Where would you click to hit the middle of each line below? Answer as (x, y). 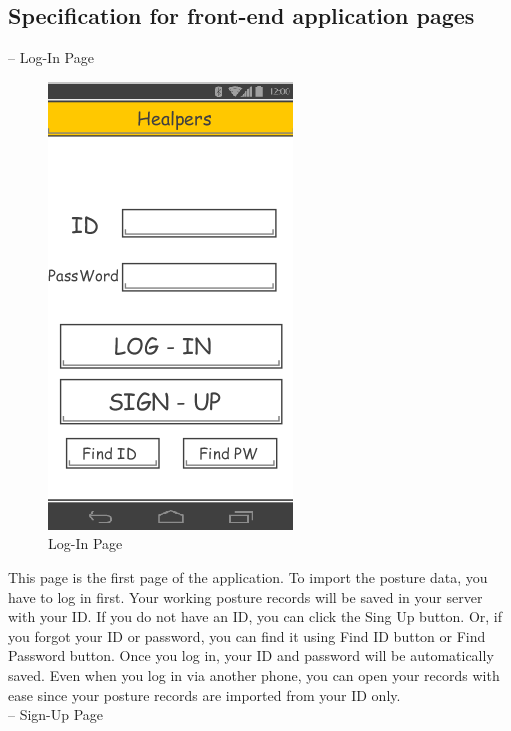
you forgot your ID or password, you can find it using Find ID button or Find (247, 635)
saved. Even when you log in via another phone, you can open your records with (254, 674)
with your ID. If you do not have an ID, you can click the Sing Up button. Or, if (255, 616)
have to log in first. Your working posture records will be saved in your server (245, 596)
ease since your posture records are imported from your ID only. (204, 694)
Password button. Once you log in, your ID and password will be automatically (251, 655)
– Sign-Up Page (56, 714)
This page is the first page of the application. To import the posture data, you (248, 576)
